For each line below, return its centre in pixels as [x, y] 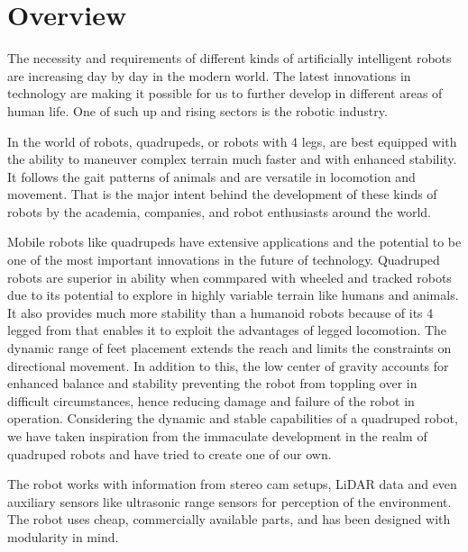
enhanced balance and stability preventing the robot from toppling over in [212, 383]
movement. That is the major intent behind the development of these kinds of [222, 194]
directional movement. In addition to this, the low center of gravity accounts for [228, 365]
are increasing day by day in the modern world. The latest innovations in [209, 75]
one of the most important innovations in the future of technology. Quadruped [224, 260]
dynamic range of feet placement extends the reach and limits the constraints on [229, 348]
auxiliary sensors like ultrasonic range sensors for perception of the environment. [229, 501]
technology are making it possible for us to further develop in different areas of [225, 93]
